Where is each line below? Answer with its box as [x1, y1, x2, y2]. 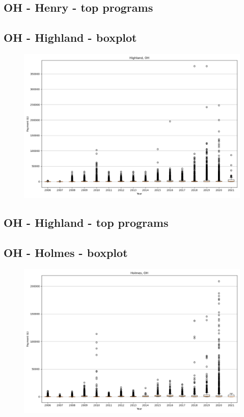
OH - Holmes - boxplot [4, 245, 128, 260]
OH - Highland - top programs [4, 215, 169, 230]
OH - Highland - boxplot [4, 30, 137, 45]
